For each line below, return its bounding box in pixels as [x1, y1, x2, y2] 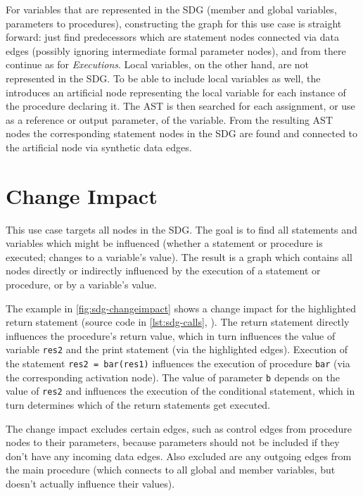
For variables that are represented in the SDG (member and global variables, [6, 2, 337, 16]
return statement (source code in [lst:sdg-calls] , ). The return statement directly [6, 314, 350, 329]
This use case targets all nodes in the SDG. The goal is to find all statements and [6, 222, 357, 236]
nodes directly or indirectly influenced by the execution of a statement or [6, 263, 321, 278]
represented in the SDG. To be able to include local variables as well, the [6, 70, 321, 85]
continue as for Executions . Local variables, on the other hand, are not [6, 57, 310, 72]
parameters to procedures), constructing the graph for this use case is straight [6, 15, 342, 30]
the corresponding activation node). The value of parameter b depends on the [6, 369, 340, 384]
